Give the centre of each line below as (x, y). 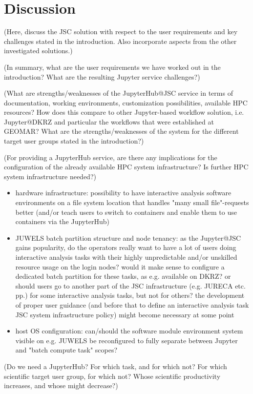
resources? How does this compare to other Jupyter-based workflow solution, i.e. (124, 112)
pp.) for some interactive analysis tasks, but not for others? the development (130, 295)
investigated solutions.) (38, 51)
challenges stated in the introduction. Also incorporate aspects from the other (120, 41)
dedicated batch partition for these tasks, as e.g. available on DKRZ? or (123, 276)
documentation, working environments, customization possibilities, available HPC (126, 102)
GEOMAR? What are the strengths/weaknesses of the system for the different (121, 131)
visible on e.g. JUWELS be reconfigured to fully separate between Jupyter (126, 340)
